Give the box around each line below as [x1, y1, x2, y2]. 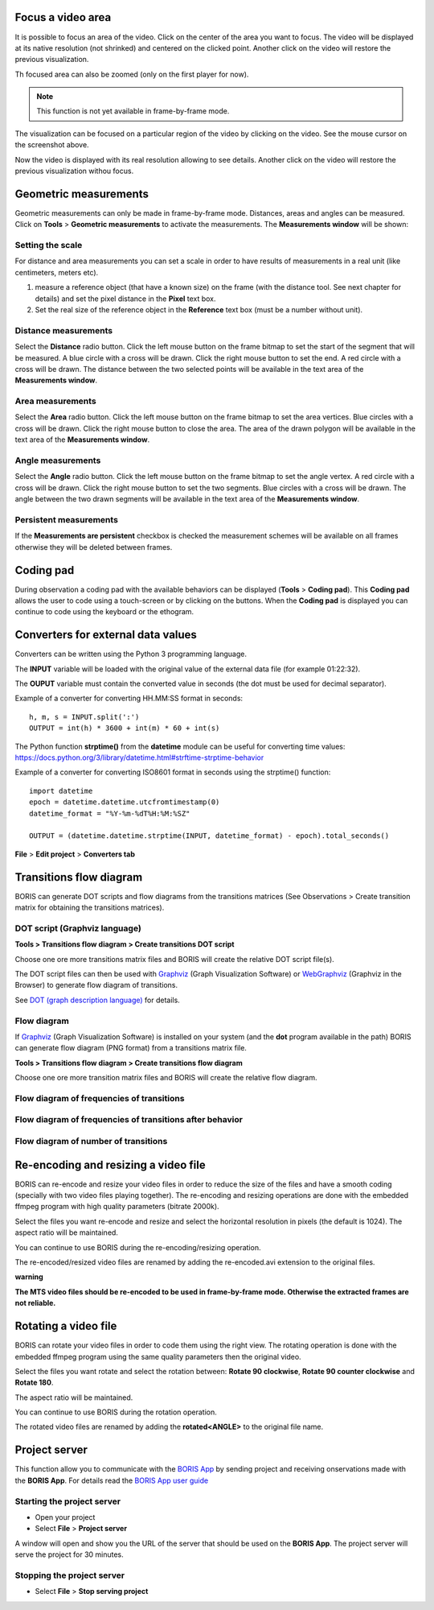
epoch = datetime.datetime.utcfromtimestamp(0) [29, 798, 220, 807]
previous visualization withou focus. [14, 166, 134, 176]
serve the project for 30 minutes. [14, 1550, 124, 1559]
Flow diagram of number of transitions [14, 1135, 168, 1146]
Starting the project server [14, 1496, 121, 1507]
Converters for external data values [14, 628, 197, 642]
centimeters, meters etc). [14, 267, 99, 277]
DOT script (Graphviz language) [14, 923, 142, 934]
